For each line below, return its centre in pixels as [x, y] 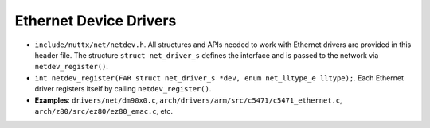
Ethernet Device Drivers [96, 21]
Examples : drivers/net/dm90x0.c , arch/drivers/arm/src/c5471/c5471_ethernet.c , [188, 100]
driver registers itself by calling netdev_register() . [123, 89]
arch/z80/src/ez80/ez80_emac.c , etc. [104, 111]
